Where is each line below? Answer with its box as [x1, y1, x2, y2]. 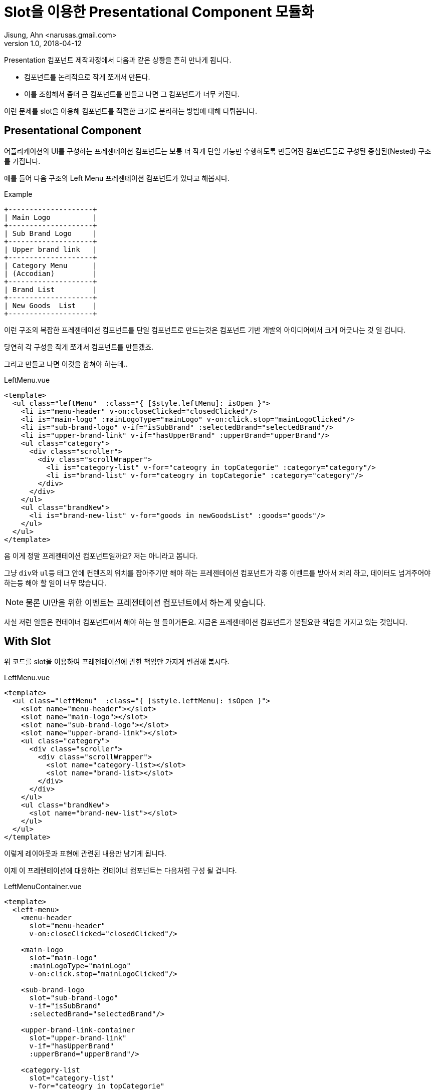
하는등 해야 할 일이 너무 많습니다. [4, 578, 107, 587]
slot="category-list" [29, 1074, 114, 1082]
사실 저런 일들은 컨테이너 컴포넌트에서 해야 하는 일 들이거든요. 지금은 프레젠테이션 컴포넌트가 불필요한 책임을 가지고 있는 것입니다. [4, 617, 408, 626]
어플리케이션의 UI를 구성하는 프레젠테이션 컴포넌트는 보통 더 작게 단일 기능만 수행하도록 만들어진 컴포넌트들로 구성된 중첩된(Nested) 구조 [4, 146, 431, 155]
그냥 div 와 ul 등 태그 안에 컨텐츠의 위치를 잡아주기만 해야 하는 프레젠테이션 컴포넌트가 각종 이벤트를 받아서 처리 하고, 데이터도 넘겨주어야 [4, 568, 431, 577]
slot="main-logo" [29, 954, 97, 962]
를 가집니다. [4, 156, 41, 165]
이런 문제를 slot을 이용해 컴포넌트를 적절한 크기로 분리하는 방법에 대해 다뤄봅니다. [4, 106, 258, 115]
